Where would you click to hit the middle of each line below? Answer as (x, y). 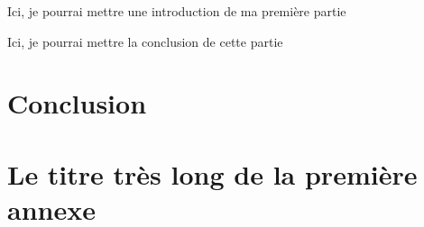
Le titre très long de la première (212, 173)
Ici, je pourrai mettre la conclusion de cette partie (145, 41)
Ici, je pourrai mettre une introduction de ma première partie (177, 11)
